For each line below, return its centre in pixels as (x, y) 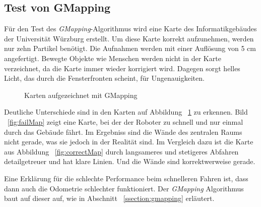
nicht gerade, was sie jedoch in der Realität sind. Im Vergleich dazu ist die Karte (129, 142)
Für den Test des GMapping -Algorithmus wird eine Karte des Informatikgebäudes (130, 29)
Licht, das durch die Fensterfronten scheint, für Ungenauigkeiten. (104, 78)
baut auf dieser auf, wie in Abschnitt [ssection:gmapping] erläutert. (109, 198)
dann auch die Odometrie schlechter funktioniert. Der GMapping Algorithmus (124, 188)
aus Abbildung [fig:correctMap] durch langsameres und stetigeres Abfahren (121, 151)
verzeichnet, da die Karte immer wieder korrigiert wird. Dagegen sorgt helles (122, 68)
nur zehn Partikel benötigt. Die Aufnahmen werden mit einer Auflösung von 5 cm (130, 48)
